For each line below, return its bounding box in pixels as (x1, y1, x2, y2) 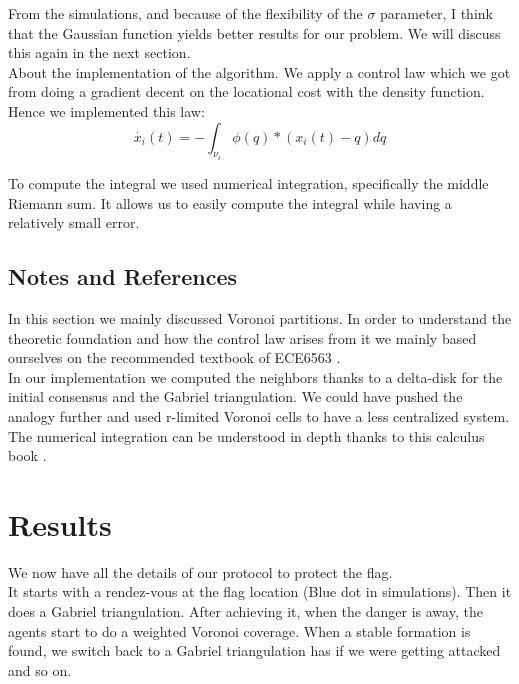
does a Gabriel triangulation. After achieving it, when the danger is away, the (8, 601, 483, 622)
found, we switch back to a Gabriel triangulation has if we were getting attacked (8, 640, 501, 661)
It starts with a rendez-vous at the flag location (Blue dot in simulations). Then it (8, 581, 512, 602)
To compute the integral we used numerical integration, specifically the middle (8, 173, 489, 193)
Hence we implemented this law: (8, 100, 205, 121)
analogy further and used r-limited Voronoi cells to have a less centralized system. (8, 405, 510, 426)
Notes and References (8, 261, 238, 292)
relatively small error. (8, 212, 140, 233)
